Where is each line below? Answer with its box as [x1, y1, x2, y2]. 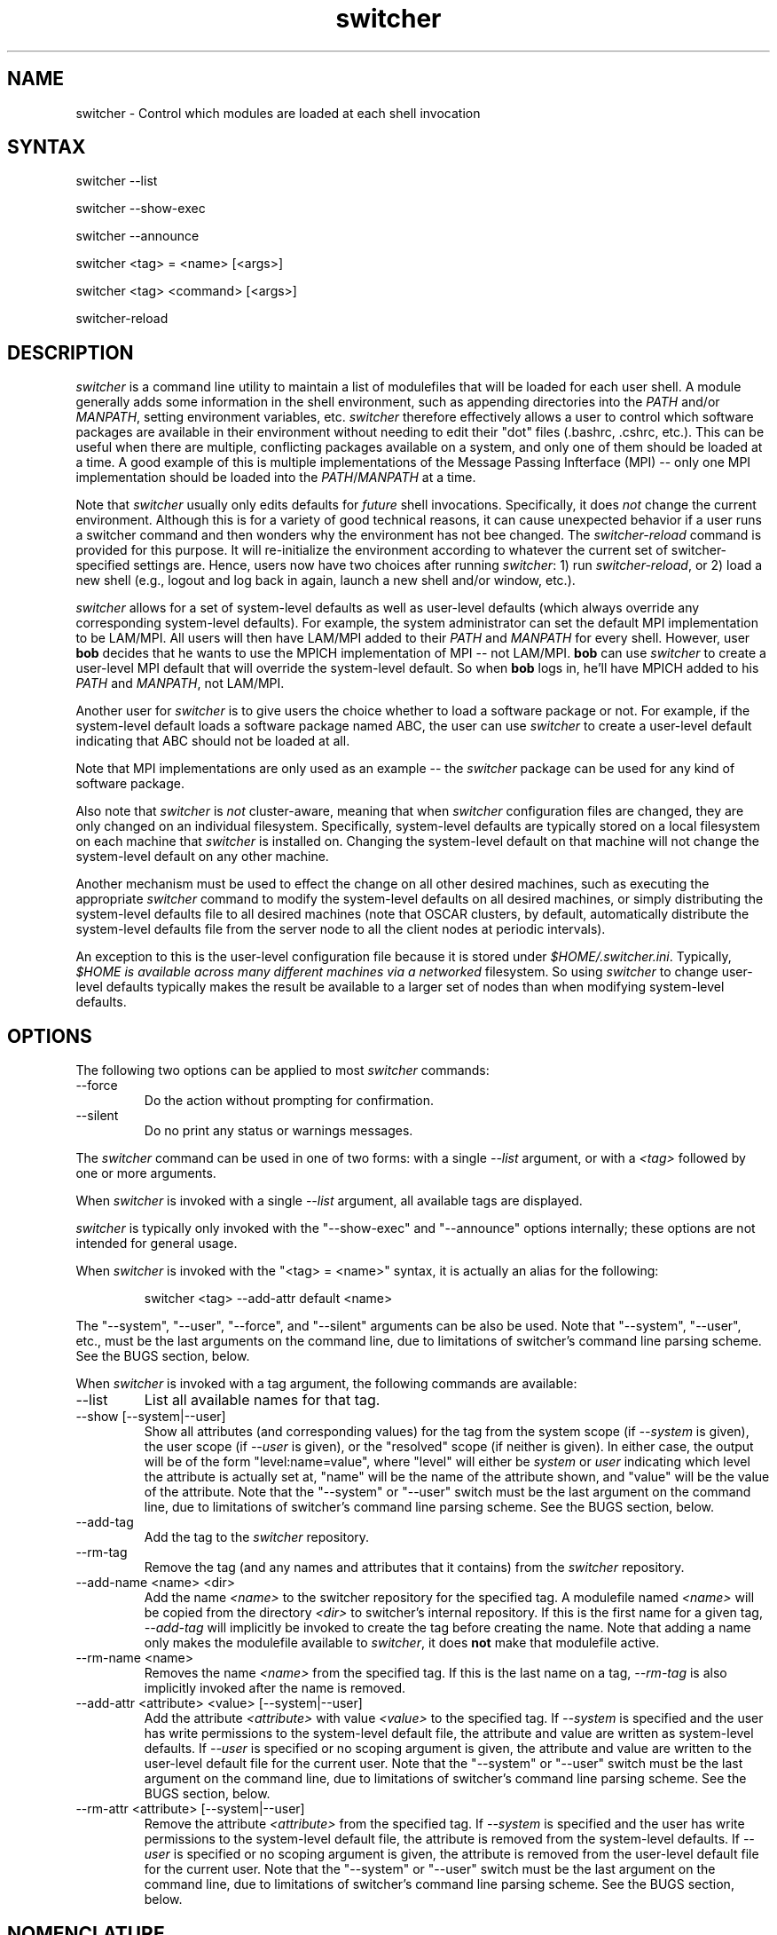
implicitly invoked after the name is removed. [144, 1680, 406, 1696]
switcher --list [75, 173, 158, 189]
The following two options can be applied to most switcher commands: [75, 1062, 490, 1078]
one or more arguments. [75, 1165, 216, 1181]
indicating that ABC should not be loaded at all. [75, 733, 350, 749]
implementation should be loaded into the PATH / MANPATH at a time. [75, 470, 476, 486]
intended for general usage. [75, 1236, 238, 1252]
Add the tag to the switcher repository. [144, 1529, 370, 1545]
